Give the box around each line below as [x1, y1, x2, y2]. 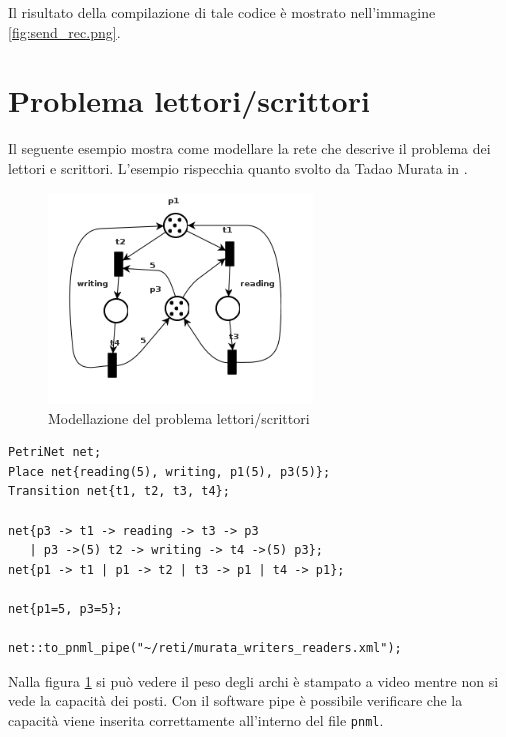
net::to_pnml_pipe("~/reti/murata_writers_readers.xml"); [8, 641, 402, 656]
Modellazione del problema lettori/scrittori [48, 407, 310, 428]
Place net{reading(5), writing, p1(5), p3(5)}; [8, 464, 331, 479]
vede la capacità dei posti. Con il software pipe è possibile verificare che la [8, 690, 463, 711]
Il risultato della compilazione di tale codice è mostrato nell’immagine [8, 2, 436, 22]
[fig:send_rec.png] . [8, 21, 121, 42]
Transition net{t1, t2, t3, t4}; [8, 484, 230, 499]
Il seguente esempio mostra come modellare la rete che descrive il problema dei [8, 138, 491, 159]
